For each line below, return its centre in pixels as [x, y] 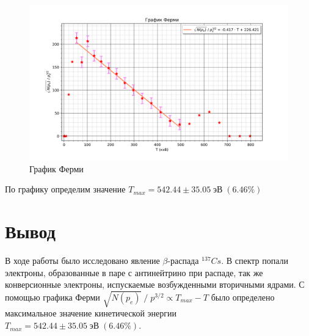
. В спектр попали [255, 261]
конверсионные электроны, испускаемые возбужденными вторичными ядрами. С [155, 284]
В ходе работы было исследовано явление [82, 261]
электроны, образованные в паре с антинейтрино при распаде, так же [134, 272]
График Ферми [56, 168]
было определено [243, 297]
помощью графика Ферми [53, 297]
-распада [183, 261]
